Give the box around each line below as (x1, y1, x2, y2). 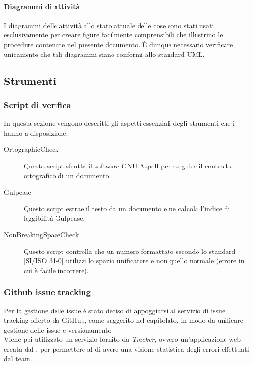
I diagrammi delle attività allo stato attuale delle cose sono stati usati (4, 20, 214, 30)
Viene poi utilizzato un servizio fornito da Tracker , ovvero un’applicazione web (4, 334, 241, 344)
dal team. (4, 353, 32, 364)
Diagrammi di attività (4, 1, 80, 11)
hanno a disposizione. (4, 127, 68, 138)
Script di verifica (4, 98, 71, 111)
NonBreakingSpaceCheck (4, 229, 79, 239)
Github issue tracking (4, 286, 91, 298)
